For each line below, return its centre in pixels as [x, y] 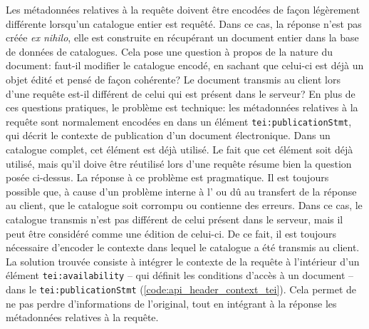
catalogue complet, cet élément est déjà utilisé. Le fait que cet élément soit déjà [180, 149]
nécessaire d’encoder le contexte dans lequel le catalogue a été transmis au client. [183, 247]
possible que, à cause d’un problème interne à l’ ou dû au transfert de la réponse [181, 191]
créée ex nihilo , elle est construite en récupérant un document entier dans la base [182, 37]
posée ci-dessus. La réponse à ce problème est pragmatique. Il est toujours [167, 177]
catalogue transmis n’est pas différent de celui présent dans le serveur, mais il [175, 219]
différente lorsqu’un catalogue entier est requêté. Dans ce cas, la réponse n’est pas [184, 23]
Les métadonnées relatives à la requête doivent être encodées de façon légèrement [183, 9]
